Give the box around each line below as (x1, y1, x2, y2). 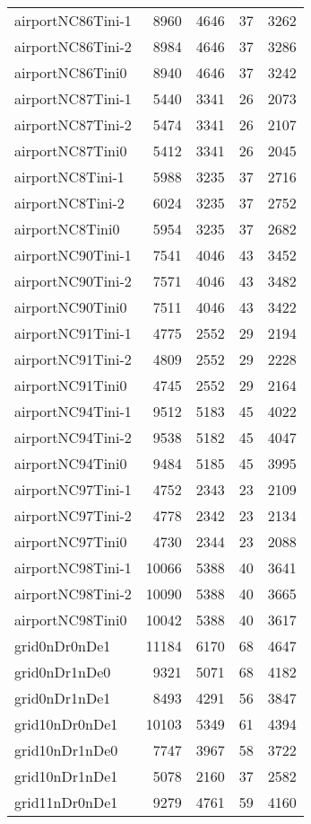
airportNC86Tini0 (14, 62, 127, 83)
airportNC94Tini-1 (14, 401, 132, 421)
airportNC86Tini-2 (14, 36, 132, 57)
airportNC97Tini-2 (14, 505, 132, 526)
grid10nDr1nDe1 (14, 766, 118, 786)
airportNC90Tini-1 (14, 244, 132, 265)
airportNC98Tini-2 (14, 583, 132, 604)
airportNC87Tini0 (14, 140, 127, 161)
